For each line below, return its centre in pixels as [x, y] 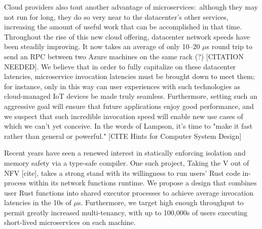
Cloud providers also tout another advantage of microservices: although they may [131, 7]
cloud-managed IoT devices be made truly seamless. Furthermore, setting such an [131, 96]
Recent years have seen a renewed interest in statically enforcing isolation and [125, 153]
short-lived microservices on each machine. [70, 222]
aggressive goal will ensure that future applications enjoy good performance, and [129, 106]
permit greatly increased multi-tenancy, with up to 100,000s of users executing [126, 212]
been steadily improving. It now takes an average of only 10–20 [102, 46]
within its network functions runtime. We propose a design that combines [143, 183]
